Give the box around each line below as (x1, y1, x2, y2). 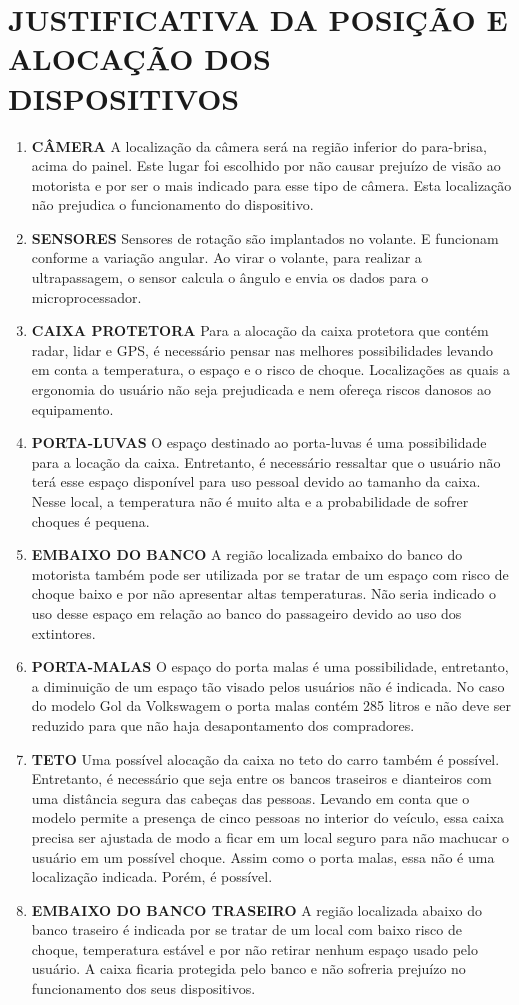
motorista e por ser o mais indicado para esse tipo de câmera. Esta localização (31, 174, 512, 195)
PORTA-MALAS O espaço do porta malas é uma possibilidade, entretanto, (31, 656, 509, 677)
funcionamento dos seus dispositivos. (31, 978, 256, 999)
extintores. (31, 622, 96, 643)
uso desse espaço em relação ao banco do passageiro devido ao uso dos (31, 602, 462, 623)
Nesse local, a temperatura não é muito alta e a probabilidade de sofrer (31, 491, 469, 511)
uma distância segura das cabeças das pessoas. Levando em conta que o (31, 787, 470, 808)
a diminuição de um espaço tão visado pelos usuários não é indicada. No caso (31, 675, 505, 696)
